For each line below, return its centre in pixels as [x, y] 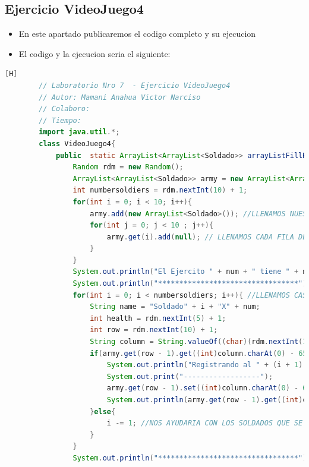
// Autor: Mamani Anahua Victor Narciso [120, 97]
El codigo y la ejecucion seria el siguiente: [94, 53]
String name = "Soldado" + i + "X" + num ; [175, 307]
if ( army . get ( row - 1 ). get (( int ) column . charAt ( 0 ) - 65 [198, 353]
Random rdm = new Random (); [128, 167]
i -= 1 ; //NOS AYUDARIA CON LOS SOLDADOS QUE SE [205, 423]
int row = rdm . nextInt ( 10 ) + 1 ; [154, 330]
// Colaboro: [64, 109]
